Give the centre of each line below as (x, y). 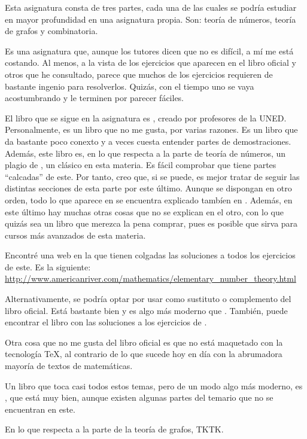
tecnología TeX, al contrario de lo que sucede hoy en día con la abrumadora (144, 354)
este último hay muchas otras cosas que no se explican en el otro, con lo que (144, 211)
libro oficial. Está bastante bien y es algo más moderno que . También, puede (146, 310)
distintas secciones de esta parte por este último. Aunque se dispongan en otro (148, 188)
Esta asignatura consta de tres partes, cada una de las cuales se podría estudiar (151, 7)
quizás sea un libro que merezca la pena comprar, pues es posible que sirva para (151, 223)
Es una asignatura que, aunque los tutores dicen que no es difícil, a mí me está (149, 51)
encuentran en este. (40, 409)
